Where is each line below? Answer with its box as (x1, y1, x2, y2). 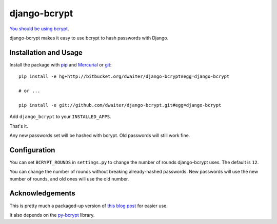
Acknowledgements (9, 189, 75, 198)
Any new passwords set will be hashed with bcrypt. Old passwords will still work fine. (9, 132, 190, 138)
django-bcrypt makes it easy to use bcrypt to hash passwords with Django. (9, 35, 169, 41)
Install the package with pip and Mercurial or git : (9, 61, 112, 68)
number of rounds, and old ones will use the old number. (9, 175, 129, 182)
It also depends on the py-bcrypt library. (9, 212, 95, 218)
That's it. (9, 123, 28, 129)
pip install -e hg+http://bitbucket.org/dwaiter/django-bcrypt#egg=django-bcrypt (18, 74, 230, 79)
